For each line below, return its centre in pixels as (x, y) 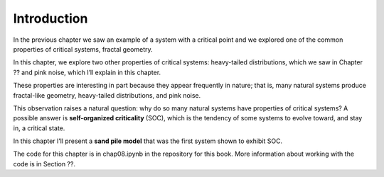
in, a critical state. (39, 128)
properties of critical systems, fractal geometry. (83, 49)
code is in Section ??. (44, 164)
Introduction (50, 18)
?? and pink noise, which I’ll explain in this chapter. (87, 72)
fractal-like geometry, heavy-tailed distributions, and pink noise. (107, 95)
